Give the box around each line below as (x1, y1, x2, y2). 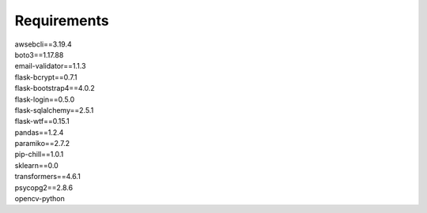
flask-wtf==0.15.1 (14, 117, 70, 126)
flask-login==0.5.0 (14, 95, 75, 104)
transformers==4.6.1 (14, 172, 81, 181)
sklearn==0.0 (14, 160, 59, 170)
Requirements (14, 12, 110, 29)
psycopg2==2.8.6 (14, 182, 74, 192)
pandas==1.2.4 (14, 127, 64, 137)
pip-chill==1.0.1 (14, 150, 64, 159)
